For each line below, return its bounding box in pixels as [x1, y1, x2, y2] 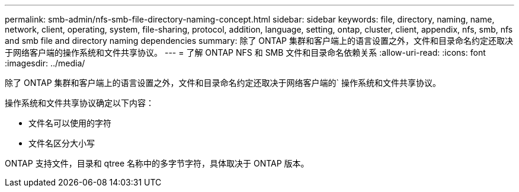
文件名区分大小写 [28, 138, 95, 148]
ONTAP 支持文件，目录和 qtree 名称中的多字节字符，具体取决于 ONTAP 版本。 [5, 158, 309, 168]
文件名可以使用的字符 [28, 118, 111, 128]
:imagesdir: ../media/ [5, 58, 85, 68]
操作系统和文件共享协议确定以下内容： [5, 98, 154, 108]
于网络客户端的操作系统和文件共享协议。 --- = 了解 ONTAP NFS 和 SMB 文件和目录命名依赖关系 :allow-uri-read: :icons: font [5, 47, 486, 57]
